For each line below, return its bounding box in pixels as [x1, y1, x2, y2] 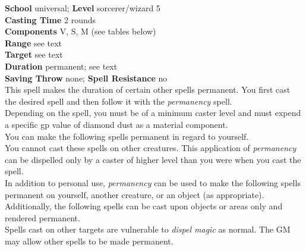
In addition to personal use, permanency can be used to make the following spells [5, 176, 301, 189]
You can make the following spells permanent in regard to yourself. [5, 130, 249, 142]
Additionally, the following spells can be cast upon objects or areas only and [5, 200, 283, 212]
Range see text [5, 36, 62, 49]
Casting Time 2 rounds [5, 13, 96, 26]
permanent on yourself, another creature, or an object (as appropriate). [5, 188, 264, 200]
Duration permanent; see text [5, 59, 118, 72]
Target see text [5, 48, 63, 61]
